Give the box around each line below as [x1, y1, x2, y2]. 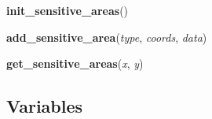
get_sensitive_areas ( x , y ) [6, 55, 144, 72]
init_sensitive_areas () [6, 2, 129, 18]
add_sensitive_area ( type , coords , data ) [6, 28, 207, 45]
